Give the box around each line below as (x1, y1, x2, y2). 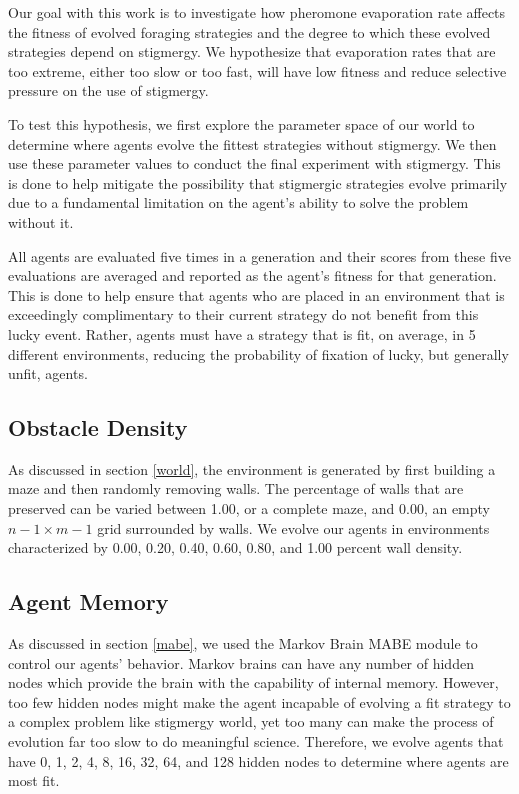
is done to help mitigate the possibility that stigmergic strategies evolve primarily (8, 172, 508, 193)
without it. (8, 211, 74, 232)
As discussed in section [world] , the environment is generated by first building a (8, 458, 496, 479)
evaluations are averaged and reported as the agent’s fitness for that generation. (8, 265, 497, 286)
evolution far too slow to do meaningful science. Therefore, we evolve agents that (8, 731, 504, 752)
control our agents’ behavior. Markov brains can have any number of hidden (8, 652, 474, 673)
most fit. (8, 770, 60, 791)
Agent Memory (8, 586, 169, 617)
